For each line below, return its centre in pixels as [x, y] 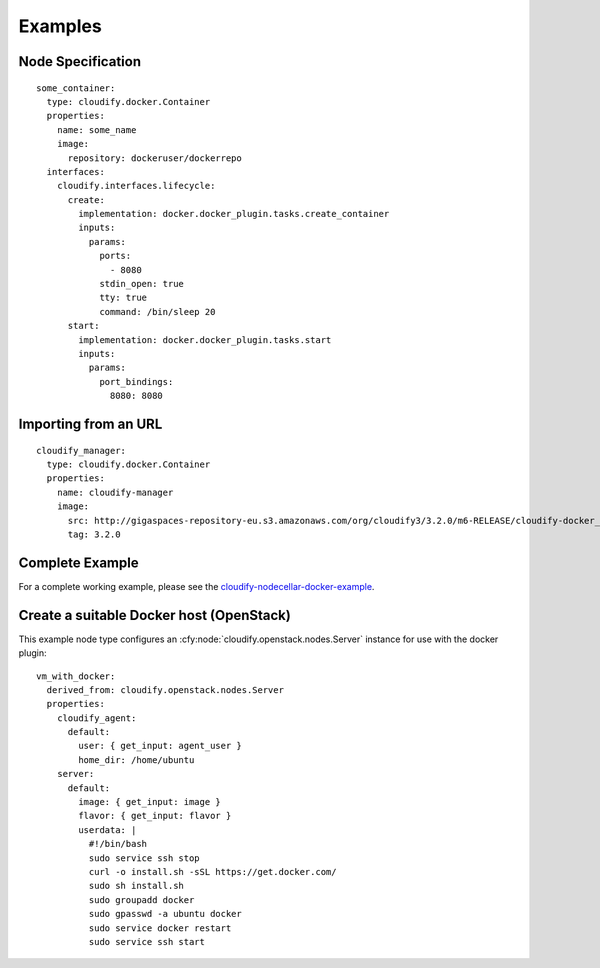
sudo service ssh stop [144, 858]
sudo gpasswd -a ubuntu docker [165, 914]
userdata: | [107, 829]
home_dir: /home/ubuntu [136, 759]
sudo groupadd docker [141, 899]
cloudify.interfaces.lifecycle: [136, 186]
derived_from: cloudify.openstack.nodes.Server [165, 689]
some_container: [76, 88]
